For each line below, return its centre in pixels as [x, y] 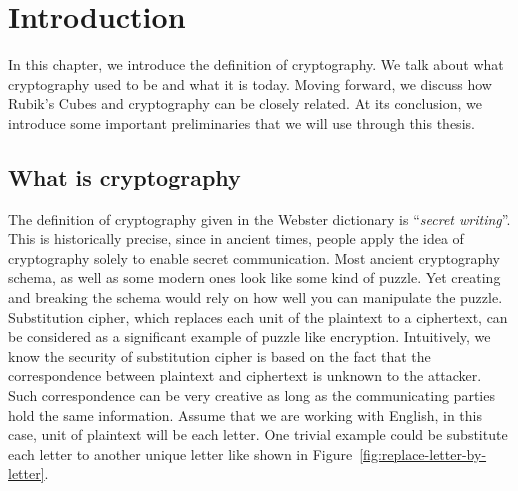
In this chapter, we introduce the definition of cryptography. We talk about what [256, 64]
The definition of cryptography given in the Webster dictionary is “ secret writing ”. [259, 218]
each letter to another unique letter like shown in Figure [180, 453]
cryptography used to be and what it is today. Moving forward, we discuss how [250, 83]
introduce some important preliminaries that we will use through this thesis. [241, 122]
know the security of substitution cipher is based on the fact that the [219, 355]
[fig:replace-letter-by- [423, 453]
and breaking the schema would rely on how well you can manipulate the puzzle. [255, 297]
